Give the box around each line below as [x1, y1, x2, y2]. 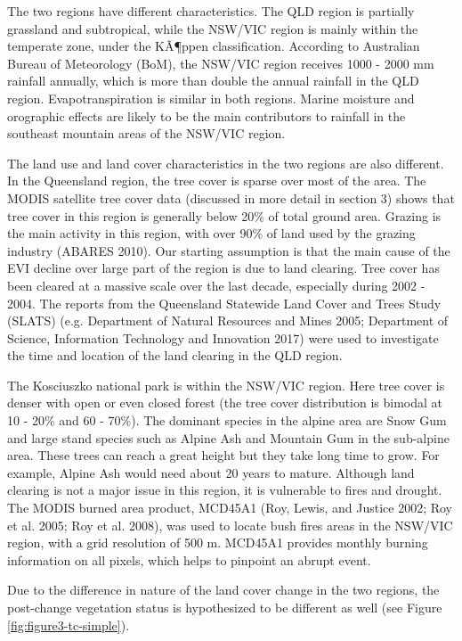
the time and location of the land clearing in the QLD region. [7, 346, 343, 365]
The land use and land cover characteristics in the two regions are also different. [7, 153, 444, 172]
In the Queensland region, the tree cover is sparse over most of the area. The [7, 171, 426, 190]
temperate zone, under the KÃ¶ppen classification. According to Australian [7, 37, 420, 55]
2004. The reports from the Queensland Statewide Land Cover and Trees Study [7, 293, 442, 312]
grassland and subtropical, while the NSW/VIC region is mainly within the [7, 19, 418, 37]
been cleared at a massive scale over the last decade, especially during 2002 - [7, 275, 426, 294]
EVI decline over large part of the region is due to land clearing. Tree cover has [7, 259, 440, 277]
